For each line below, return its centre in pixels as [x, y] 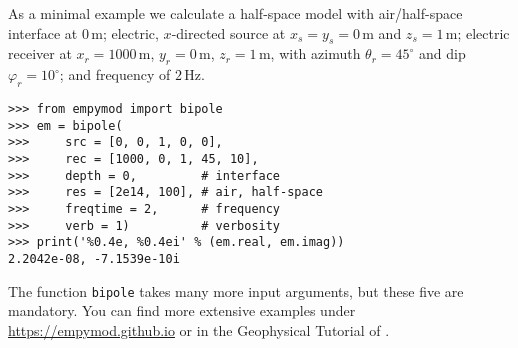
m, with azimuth [309, 53]
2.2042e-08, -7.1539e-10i [94, 258]
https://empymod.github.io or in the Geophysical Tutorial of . [199, 329]
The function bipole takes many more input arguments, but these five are [236, 290]
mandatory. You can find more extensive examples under [182, 310]
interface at [43, 32]
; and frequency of [115, 74]
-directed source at [228, 32]
